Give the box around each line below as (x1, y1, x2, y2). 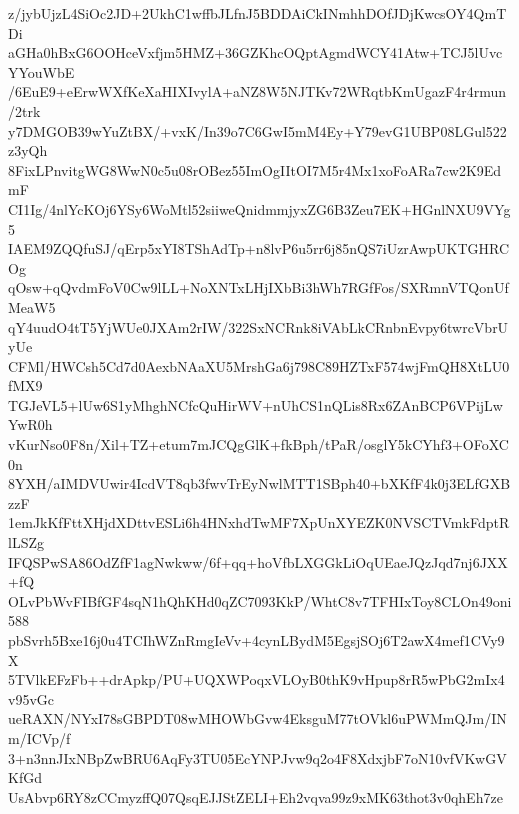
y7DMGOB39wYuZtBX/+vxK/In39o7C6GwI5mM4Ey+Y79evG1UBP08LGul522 (8, 120, 507, 141)
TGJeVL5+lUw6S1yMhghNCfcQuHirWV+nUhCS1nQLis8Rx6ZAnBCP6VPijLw (8, 394, 503, 415)
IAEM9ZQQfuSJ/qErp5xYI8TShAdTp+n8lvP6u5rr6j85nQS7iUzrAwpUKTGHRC (8, 238, 510, 259)
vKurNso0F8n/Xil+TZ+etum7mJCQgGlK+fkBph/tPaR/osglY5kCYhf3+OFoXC (8, 434, 509, 455)
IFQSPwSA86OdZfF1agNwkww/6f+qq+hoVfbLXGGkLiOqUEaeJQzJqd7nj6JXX (8, 551, 508, 572)
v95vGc (8, 688, 54, 709)
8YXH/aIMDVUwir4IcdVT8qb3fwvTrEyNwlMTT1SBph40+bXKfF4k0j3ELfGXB (8, 473, 511, 494)
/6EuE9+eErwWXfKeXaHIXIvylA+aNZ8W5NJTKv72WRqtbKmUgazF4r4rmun (8, 81, 506, 102)
